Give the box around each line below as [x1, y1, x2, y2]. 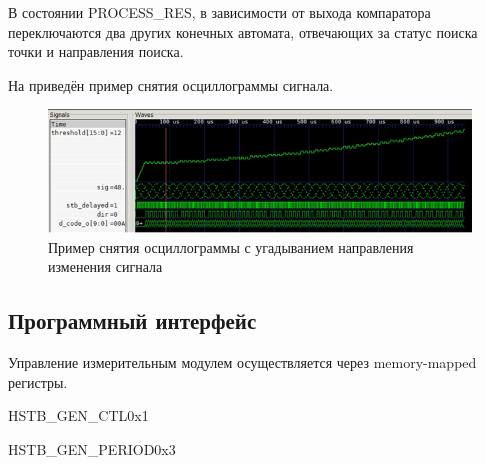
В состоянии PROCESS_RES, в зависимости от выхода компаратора [8, 2, 431, 22]
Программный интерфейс [8, 305, 257, 336]
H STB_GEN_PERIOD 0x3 [8, 438, 176, 459]
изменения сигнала [48, 256, 163, 277]
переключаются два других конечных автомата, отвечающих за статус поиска [8, 21, 478, 42]
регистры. [8, 371, 68, 392]
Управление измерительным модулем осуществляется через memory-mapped [8, 351, 477, 372]
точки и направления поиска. [8, 41, 184, 62]
